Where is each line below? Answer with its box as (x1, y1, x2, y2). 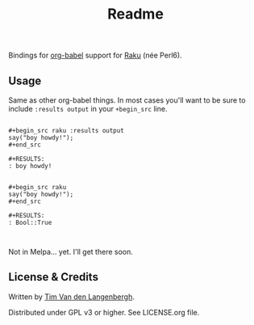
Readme (107, 5, 164, 23)
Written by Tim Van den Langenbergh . (8, 292, 135, 302)
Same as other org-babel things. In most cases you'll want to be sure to (8, 95, 246, 105)
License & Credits (8, 270, 99, 284)
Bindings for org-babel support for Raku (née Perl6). (8, 50, 183, 61)
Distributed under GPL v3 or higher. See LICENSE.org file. (8, 307, 200, 317)
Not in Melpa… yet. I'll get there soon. (8, 247, 133, 256)
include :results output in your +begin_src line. (8, 104, 168, 113)
